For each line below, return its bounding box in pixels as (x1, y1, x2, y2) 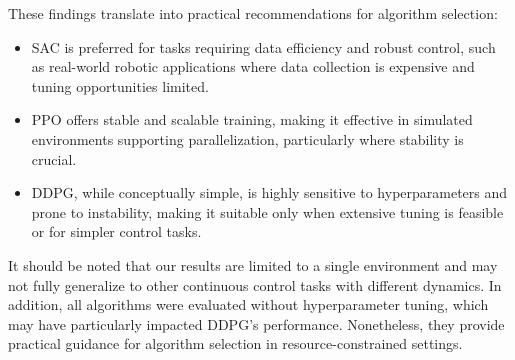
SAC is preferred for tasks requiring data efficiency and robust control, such (31, 36, 496, 57)
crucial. (31, 148, 77, 169)
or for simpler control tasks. (31, 221, 202, 242)
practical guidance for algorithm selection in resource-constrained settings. (8, 333, 463, 354)
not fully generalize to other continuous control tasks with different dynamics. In (8, 274, 502, 295)
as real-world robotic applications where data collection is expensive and (31, 56, 475, 77)
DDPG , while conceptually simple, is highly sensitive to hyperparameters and (31, 182, 508, 203)
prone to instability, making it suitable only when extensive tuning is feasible (31, 201, 504, 222)
